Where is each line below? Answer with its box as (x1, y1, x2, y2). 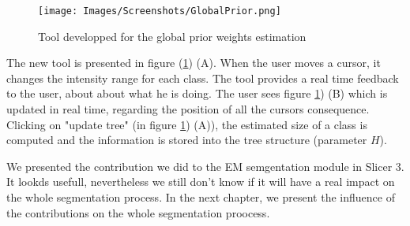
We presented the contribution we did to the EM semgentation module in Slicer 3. (6, 157, 404, 174)
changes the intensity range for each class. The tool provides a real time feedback (6, 69, 399, 86)
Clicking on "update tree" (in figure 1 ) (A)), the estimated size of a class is (6, 116, 367, 132)
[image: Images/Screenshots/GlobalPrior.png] (38, 6, 281, 17)
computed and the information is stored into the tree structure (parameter (6, 132, 367, 148)
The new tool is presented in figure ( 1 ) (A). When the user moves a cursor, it (6, 54, 381, 71)
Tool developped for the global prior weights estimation (38, 28, 307, 44)
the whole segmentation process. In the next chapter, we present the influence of (6, 189, 395, 205)
